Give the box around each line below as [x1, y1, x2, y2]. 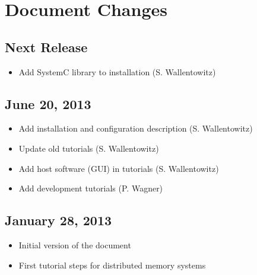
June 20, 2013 [5, 94, 91, 113]
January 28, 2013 [5, 211, 112, 229]
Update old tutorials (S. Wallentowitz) [18, 142, 159, 154]
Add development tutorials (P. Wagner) [18, 182, 163, 194]
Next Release [5, 37, 88, 56]
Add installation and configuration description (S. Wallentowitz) [18, 122, 253, 135]
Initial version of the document [18, 238, 131, 251]
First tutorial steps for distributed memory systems [18, 258, 206, 271]
